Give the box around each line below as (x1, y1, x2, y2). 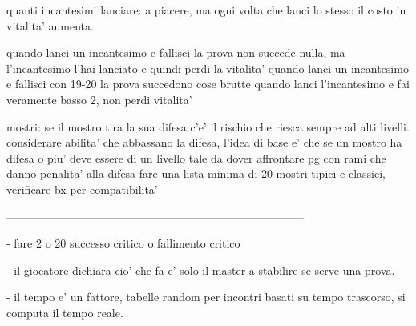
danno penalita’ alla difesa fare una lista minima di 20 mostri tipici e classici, (6, 165, 386, 182)
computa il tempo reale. (6, 304, 123, 320)
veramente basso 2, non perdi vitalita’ (6, 91, 192, 107)
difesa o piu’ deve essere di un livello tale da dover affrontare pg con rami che (6, 149, 386, 166)
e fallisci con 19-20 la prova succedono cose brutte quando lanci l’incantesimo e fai (6, 75, 410, 92)
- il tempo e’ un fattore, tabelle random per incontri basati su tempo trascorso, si (6, 288, 406, 305)
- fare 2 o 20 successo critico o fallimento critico (6, 235, 240, 252)
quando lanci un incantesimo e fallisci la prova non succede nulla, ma (6, 44, 345, 61)
